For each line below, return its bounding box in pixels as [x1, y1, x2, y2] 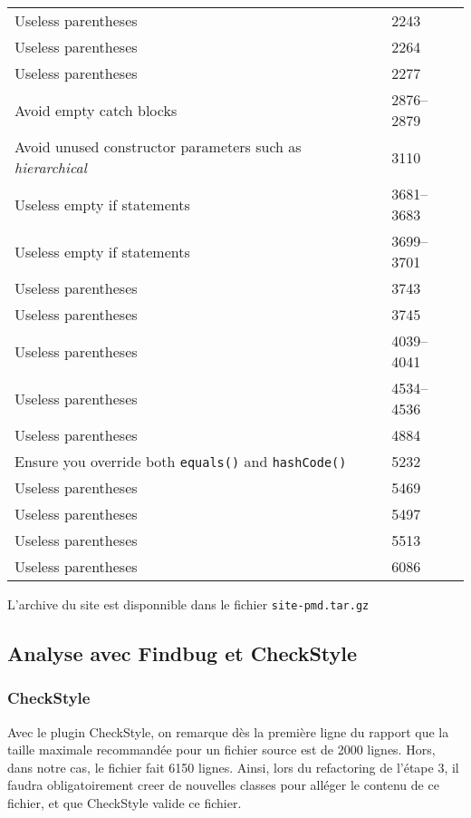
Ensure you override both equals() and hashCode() [14, 451, 347, 472]
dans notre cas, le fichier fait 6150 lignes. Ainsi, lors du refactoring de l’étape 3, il [7, 757, 459, 776]
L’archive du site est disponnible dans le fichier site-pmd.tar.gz [7, 595, 370, 613]
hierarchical [14, 157, 87, 178]
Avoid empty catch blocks [14, 99, 178, 121]
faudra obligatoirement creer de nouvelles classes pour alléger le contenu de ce [7, 775, 439, 794]
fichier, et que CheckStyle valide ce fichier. [7, 794, 242, 813]
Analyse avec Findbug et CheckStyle [7, 639, 358, 667]
